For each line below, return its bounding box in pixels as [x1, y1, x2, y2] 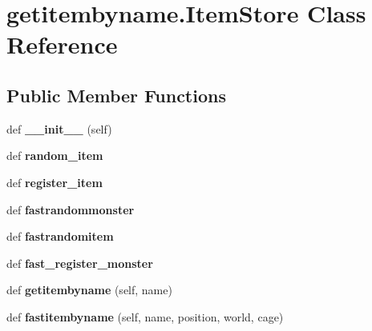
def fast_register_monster [6, 254, 153, 271]
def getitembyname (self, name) [6, 281, 172, 298]
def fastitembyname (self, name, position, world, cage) [6, 308, 284, 325]
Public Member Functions [6, 82, 226, 107]
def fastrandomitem [6, 228, 114, 245]
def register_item [6, 173, 103, 190]
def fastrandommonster [6, 201, 135, 217]
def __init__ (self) [6, 120, 112, 137]
